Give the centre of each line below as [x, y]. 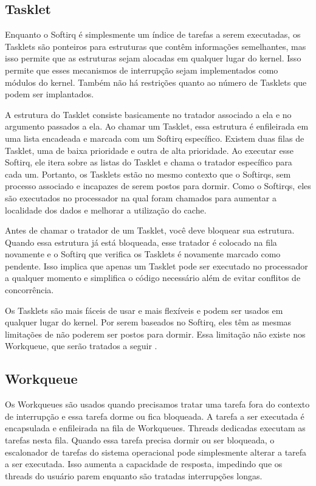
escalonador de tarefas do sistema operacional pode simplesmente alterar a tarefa [156, 452]
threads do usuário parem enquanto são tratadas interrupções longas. [134, 475]
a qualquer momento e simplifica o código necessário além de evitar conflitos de [153, 278]
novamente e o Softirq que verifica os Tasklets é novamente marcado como [143, 254]
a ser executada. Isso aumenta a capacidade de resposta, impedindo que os [144, 464]
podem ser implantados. [50, 94]
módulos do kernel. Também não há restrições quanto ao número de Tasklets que [156, 82]
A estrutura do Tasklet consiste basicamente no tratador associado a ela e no [148, 114]
